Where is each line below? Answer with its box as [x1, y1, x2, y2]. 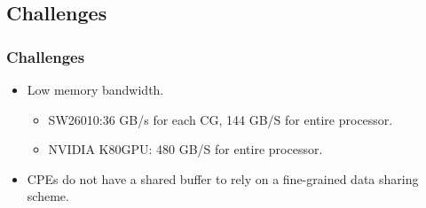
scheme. [27, 187, 69, 205]
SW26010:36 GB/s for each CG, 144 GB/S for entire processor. [48, 110, 393, 128]
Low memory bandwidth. [27, 81, 164, 98]
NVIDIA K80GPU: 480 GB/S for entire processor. [48, 140, 323, 158]
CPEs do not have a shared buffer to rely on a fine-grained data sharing [27, 169, 419, 188]
